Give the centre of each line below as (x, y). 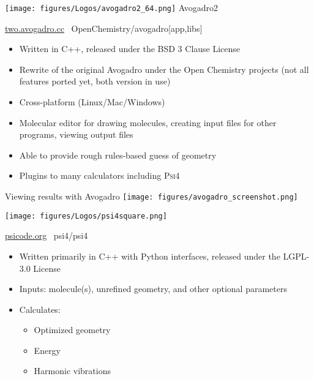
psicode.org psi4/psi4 (47, 235)
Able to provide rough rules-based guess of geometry (118, 155)
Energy (47, 350)
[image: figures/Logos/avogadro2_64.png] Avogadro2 (112, 7)
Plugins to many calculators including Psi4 (99, 175)
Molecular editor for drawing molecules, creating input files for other (148, 122)
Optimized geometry (72, 330)
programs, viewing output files (76, 134)
